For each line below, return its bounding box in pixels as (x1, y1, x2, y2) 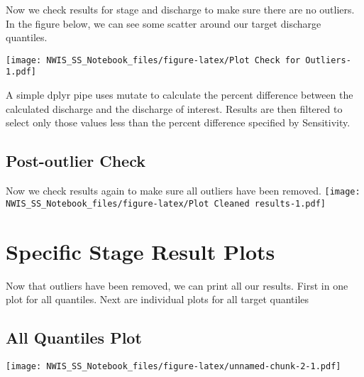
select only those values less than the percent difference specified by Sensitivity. (6, 115, 351, 130)
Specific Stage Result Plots (6, 236, 275, 266)
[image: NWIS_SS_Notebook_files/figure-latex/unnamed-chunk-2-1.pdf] (6, 361, 341, 371)
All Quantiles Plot (6, 327, 142, 349)
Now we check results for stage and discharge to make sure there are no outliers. (6, 2, 355, 16)
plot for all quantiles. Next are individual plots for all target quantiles (6, 292, 309, 307)
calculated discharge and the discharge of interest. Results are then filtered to (6, 101, 343, 116)
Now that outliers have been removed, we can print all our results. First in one (6, 278, 348, 293)
